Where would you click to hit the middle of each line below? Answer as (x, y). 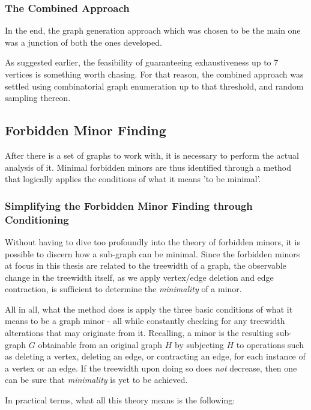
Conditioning (37, 219)
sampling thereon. (38, 98)
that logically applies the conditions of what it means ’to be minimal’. (133, 179)
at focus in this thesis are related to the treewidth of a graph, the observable (146, 265)
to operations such (270, 344)
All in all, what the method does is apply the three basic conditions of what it (149, 309)
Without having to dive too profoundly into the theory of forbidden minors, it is (152, 241)
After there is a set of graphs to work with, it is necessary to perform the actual (152, 155)
